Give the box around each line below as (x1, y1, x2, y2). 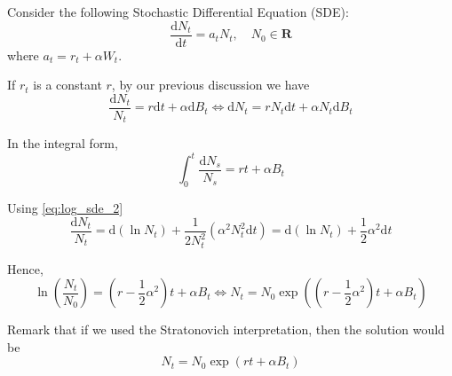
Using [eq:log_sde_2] (7, 199, 123, 217)
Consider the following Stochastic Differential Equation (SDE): (7, 3, 349, 20)
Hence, (7, 259, 44, 278)
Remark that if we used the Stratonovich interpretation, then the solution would (7, 320, 445, 339)
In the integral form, (7, 134, 118, 153)
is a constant (33, 75, 102, 94)
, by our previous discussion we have (111, 75, 310, 94)
